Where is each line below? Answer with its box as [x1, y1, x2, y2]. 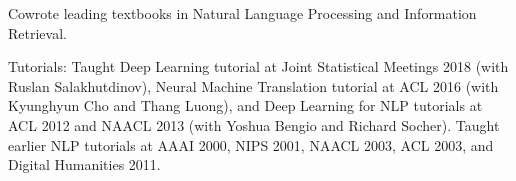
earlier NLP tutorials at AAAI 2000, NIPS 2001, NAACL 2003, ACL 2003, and [8, 134, 494, 155]
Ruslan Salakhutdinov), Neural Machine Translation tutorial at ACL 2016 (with [8, 75, 499, 96]
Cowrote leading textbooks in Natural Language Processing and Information [8, 3, 477, 23]
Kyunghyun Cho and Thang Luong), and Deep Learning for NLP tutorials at [8, 95, 483, 116]
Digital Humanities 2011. [8, 154, 161, 175]
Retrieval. [8, 22, 67, 43]
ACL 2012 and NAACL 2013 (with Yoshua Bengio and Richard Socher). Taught [8, 114, 500, 135]
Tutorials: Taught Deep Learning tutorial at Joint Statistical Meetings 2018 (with [8, 56, 509, 77]
